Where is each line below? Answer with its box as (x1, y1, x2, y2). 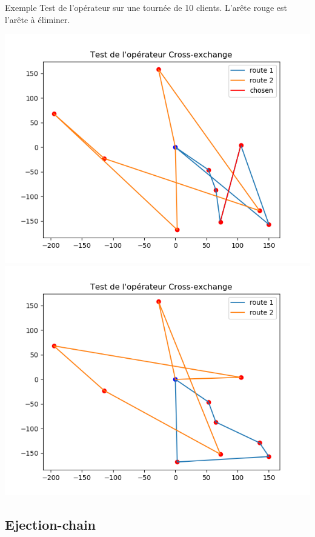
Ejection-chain (5, 515, 96, 533)
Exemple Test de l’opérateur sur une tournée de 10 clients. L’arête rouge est (5, 1, 288, 13)
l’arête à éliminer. (5, 13, 70, 25)
